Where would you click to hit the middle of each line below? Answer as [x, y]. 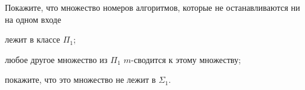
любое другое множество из [56, 59]
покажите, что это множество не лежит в [80, 79]
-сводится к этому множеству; [186, 59]
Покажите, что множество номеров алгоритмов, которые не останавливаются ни [152, 7]
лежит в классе [33, 39]
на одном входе [33, 19]
